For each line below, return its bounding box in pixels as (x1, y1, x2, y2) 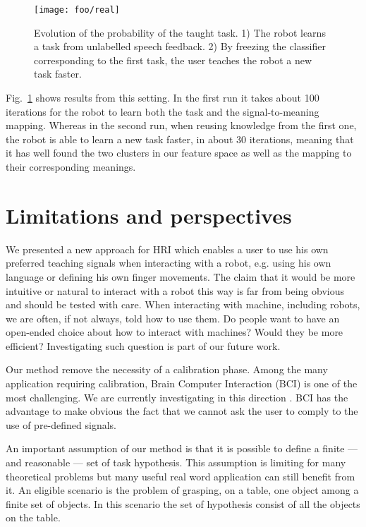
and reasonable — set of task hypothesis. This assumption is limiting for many (6, 455, 346, 470)
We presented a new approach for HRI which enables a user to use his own (6, 241, 329, 256)
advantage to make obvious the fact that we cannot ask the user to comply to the (6, 404, 358, 418)
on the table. (6, 510, 61, 525)
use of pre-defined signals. (6, 417, 116, 432)
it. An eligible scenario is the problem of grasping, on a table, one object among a (6, 483, 359, 497)
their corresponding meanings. (6, 159, 136, 174)
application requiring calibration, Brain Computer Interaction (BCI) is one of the (6, 376, 358, 391)
